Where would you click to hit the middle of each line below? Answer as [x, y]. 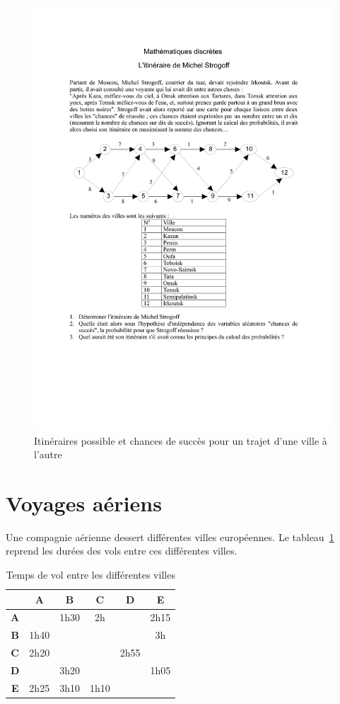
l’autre [48, 454]
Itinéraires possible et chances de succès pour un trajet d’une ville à [181, 440]
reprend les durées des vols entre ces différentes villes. [122, 551]
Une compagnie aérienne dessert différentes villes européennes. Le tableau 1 [170, 536]
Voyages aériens [84, 503]
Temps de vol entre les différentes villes [90, 575]
